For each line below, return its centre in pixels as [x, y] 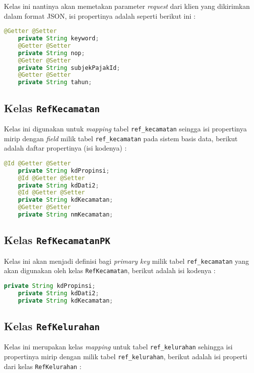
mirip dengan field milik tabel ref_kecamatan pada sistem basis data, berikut [121, 138]
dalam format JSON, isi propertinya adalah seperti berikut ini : [100, 16]
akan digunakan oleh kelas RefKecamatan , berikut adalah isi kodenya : [110, 270]
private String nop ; [51, 53]
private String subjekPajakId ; [69, 68]
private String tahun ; [55, 82]
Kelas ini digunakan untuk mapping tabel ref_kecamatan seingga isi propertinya [126, 128]
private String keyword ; [58, 39]
